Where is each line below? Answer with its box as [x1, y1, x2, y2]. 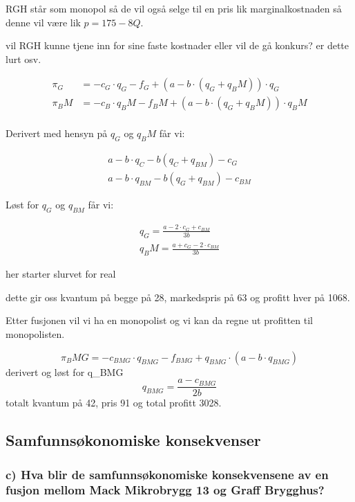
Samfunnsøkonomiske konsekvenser [6, 429, 261, 451]
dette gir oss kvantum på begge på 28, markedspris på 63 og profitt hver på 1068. [6, 289, 350, 304]
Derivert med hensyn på [6, 126, 108, 141]
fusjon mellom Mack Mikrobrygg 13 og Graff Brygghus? [6, 481, 325, 499]
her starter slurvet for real [6, 267, 116, 281]
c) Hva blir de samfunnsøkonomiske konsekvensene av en [6, 465, 329, 483]
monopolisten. [6, 327, 65, 341]
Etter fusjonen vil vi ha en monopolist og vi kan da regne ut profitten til [6, 313, 314, 328]
